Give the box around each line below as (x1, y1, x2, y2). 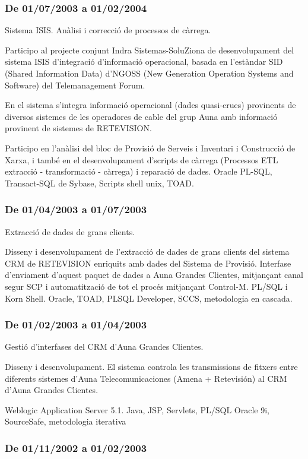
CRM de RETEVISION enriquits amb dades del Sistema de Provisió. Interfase (5, 257, 291, 269)
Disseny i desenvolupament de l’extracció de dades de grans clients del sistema (5, 245, 290, 258)
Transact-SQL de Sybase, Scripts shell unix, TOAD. (5, 176, 194, 189)
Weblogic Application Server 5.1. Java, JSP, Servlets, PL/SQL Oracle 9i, (5, 403, 269, 416)
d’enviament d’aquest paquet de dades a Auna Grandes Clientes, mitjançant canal (5, 268, 303, 281)
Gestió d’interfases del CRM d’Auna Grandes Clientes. (5, 340, 204, 353)
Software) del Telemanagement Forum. (5, 78, 145, 91)
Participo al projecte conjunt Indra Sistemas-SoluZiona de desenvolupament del (5, 43, 294, 56)
